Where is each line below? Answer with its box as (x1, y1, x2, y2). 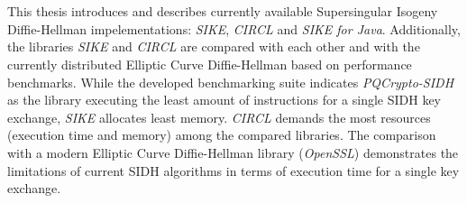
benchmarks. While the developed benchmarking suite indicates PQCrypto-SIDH (7, 72, 454, 91)
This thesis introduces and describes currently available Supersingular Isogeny (7, 2, 438, 21)
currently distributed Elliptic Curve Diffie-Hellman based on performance (7, 54, 412, 73)
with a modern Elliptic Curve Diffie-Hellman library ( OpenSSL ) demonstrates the (7, 143, 459, 161)
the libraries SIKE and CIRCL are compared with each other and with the (7, 37, 420, 56)
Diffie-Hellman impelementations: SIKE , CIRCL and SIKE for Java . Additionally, (7, 19, 461, 38)
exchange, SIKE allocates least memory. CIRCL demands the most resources (7, 107, 431, 126)
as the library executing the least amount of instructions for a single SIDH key (7, 90, 442, 109)
